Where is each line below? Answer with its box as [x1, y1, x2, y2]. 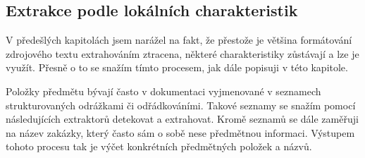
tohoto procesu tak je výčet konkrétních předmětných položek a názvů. [6, 139, 312, 154]
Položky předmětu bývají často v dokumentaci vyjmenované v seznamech [6, 83, 321, 98]
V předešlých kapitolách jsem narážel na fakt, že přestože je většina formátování [6, 32, 352, 47]
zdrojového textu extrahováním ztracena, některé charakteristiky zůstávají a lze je [6, 46, 359, 61]
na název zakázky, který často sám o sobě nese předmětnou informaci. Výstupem [6, 125, 355, 140]
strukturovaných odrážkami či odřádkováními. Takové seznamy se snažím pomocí [6, 97, 356, 112]
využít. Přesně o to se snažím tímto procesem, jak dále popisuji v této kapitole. [6, 60, 348, 75]
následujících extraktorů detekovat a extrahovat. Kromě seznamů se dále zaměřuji [6, 111, 359, 126]
